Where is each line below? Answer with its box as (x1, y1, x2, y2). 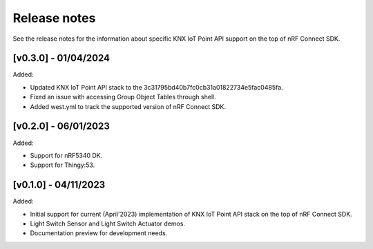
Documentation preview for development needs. (30, 229, 168, 237)
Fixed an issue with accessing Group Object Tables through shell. (30, 93, 217, 101)
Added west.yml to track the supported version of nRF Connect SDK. (30, 102, 226, 110)
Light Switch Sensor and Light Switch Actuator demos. (30, 219, 186, 228)
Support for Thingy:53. (30, 161, 95, 169)
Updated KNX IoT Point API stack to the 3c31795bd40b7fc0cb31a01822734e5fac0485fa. (30, 83, 283, 91)
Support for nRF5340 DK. (30, 151, 103, 159)
